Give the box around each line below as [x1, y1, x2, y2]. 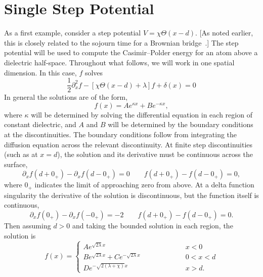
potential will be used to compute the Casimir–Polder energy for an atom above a [4, 47, 258, 58]
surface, [4, 159, 28, 169]
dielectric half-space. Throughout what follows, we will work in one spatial [4, 57, 235, 67]
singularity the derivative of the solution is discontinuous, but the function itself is [4, 189, 259, 200]
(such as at [4, 149, 38, 160]
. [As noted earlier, [195, 27, 253, 38]
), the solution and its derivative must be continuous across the [57, 149, 253, 160]
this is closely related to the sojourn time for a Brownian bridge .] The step [4, 37, 239, 48]
